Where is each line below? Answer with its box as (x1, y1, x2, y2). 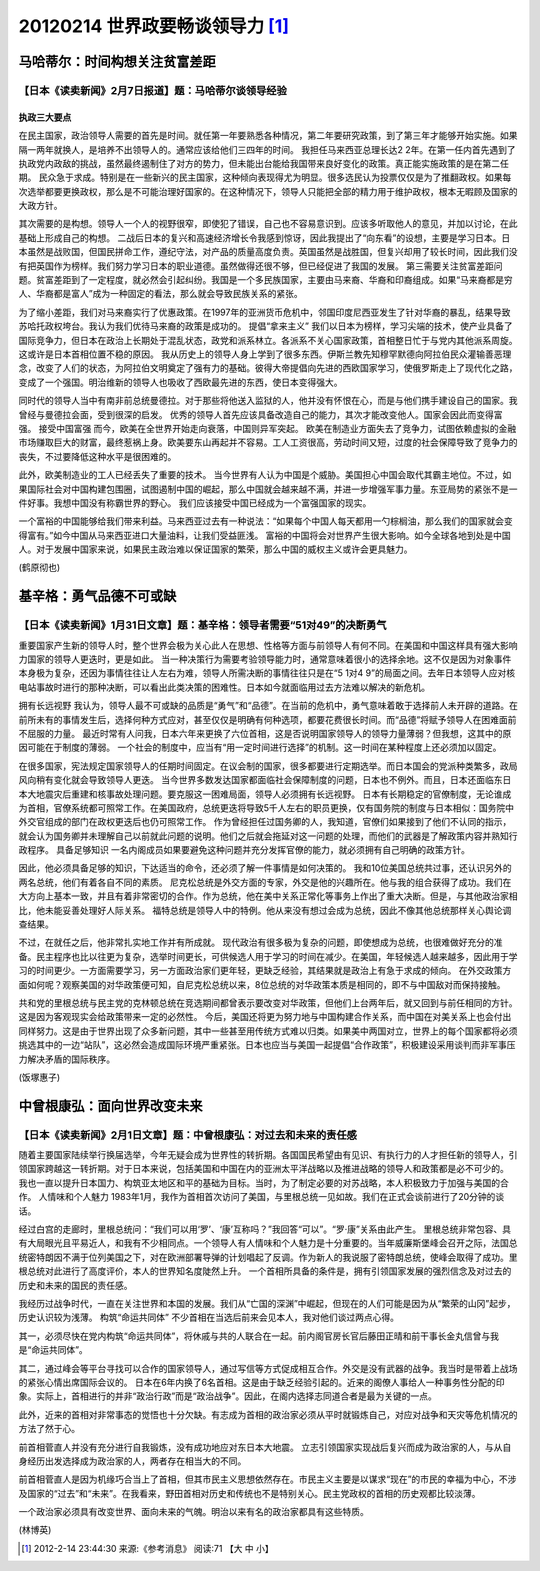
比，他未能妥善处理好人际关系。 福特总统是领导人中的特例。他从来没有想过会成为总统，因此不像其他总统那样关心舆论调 (18, 904, 512, 916)
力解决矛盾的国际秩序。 (18, 1053, 115, 1065)
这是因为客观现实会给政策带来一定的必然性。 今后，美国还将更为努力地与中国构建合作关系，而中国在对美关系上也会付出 (18, 1011, 512, 1023)
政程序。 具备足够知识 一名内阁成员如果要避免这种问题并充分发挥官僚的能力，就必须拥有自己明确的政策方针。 (18, 844, 470, 856)
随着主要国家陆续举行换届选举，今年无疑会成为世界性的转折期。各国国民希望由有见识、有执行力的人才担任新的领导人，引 (18, 1149, 518, 1161)
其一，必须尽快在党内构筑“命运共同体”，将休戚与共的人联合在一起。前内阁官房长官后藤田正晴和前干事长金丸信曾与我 (18, 1330, 500, 1342)
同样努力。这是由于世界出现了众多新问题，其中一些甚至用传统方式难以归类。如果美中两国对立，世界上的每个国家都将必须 (18, 1025, 518, 1037)
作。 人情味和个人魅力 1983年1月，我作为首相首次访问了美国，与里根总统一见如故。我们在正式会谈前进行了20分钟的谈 (18, 1191, 505, 1203)
